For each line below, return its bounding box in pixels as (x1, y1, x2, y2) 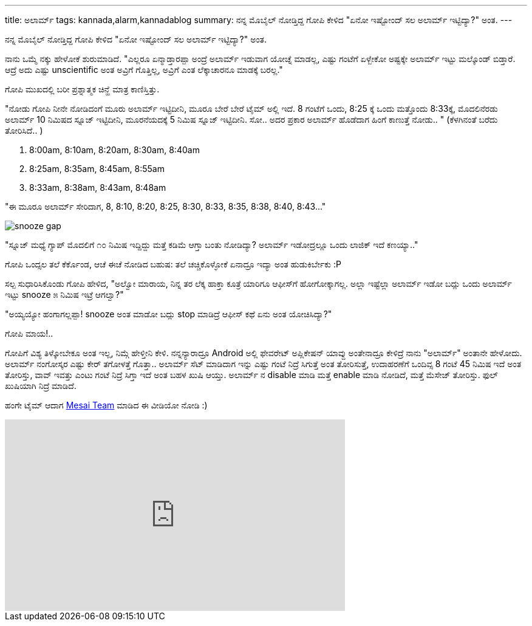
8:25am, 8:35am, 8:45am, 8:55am (29, 163, 165, 174)
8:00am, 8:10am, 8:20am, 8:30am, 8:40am (29, 145, 200, 155)
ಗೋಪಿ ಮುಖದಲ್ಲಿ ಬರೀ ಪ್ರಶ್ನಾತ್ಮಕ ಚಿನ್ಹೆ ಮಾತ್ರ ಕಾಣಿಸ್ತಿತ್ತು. (5, 84, 160, 94)
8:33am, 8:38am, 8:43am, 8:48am (29, 182, 166, 193)
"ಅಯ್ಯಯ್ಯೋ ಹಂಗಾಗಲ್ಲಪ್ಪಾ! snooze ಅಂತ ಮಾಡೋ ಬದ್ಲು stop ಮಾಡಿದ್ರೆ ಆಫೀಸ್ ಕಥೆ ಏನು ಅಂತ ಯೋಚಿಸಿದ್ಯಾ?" (5, 309, 332, 319)
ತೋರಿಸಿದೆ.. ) (5, 125, 43, 136)
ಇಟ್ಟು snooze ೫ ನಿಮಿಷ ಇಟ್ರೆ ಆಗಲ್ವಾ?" (5, 289, 124, 300)
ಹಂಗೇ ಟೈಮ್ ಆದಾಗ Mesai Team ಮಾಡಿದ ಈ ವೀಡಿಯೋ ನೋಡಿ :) (5, 400, 208, 410)
